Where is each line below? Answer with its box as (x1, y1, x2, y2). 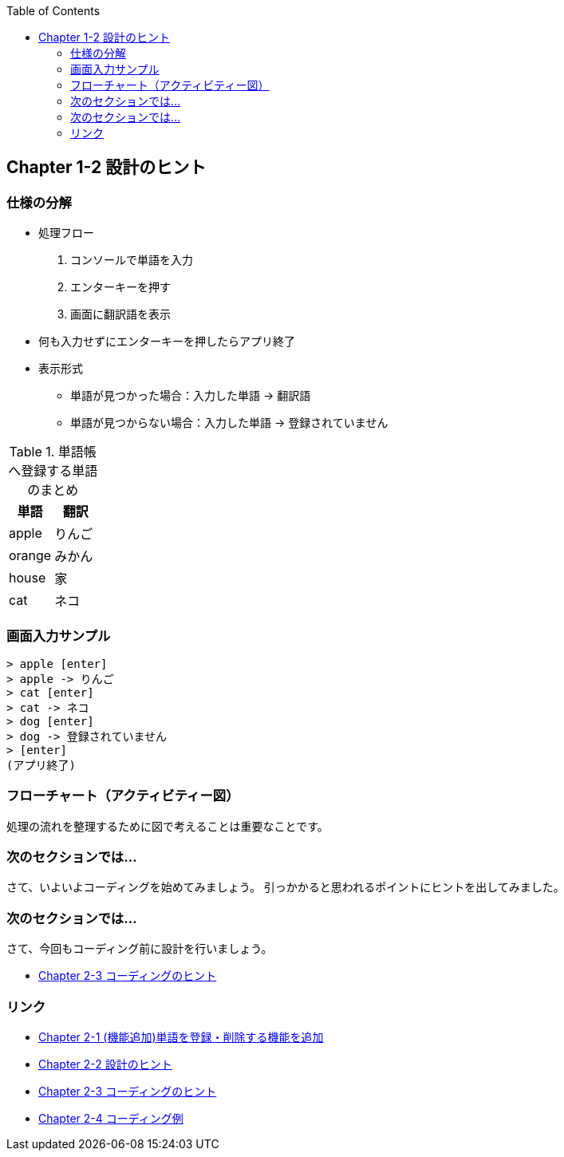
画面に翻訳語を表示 (70, 307, 171, 322)
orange (9, 547, 52, 564)
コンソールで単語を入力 (70, 253, 193, 267)
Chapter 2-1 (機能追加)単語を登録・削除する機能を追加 (38, 1029, 324, 1044)
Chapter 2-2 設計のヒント (38, 1056, 172, 1071)
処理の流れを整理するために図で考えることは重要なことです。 (6, 819, 329, 833)
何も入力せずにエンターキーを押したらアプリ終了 (38, 334, 295, 349)
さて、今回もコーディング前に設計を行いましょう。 (6, 942, 273, 956)
